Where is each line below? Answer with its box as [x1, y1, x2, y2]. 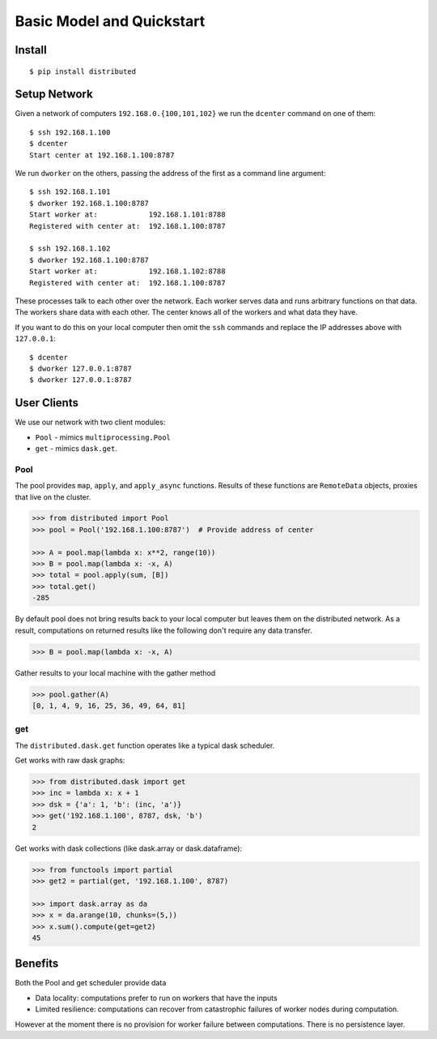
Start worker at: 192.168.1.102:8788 [29, 267, 226, 276]
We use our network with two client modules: [15, 418, 166, 427]
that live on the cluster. [15, 492, 91, 502]
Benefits [15, 957, 59, 971]
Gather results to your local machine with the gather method [15, 668, 216, 677]
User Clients [15, 396, 78, 410]
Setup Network [15, 88, 93, 101]
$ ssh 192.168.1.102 [29, 244, 111, 253]
